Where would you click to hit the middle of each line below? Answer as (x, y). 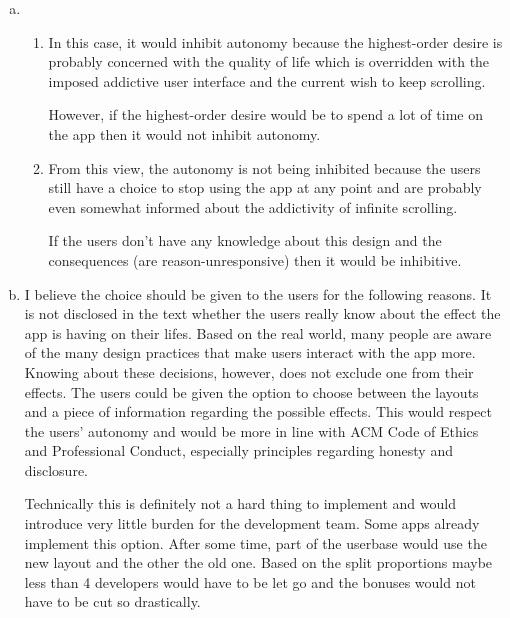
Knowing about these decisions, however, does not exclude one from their (249, 371)
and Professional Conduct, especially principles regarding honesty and (238, 450)
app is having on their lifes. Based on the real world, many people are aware (258, 332)
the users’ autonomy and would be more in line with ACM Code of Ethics (251, 430)
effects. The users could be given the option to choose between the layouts (251, 391)
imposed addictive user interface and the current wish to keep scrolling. (267, 80)
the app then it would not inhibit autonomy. (184, 133)
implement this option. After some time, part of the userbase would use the (255, 542)
